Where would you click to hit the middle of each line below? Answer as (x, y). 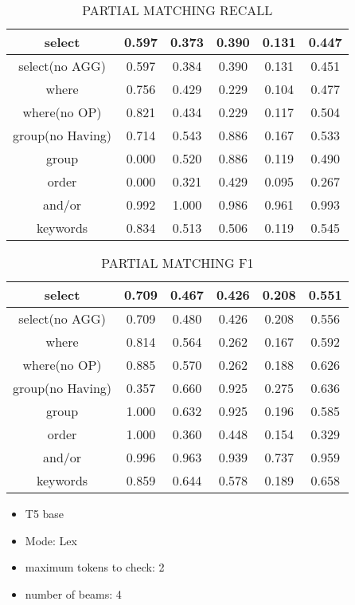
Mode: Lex (51, 540)
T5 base (45, 513)
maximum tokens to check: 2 (95, 567)
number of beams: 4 (73, 593)
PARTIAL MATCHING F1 (177, 263)
